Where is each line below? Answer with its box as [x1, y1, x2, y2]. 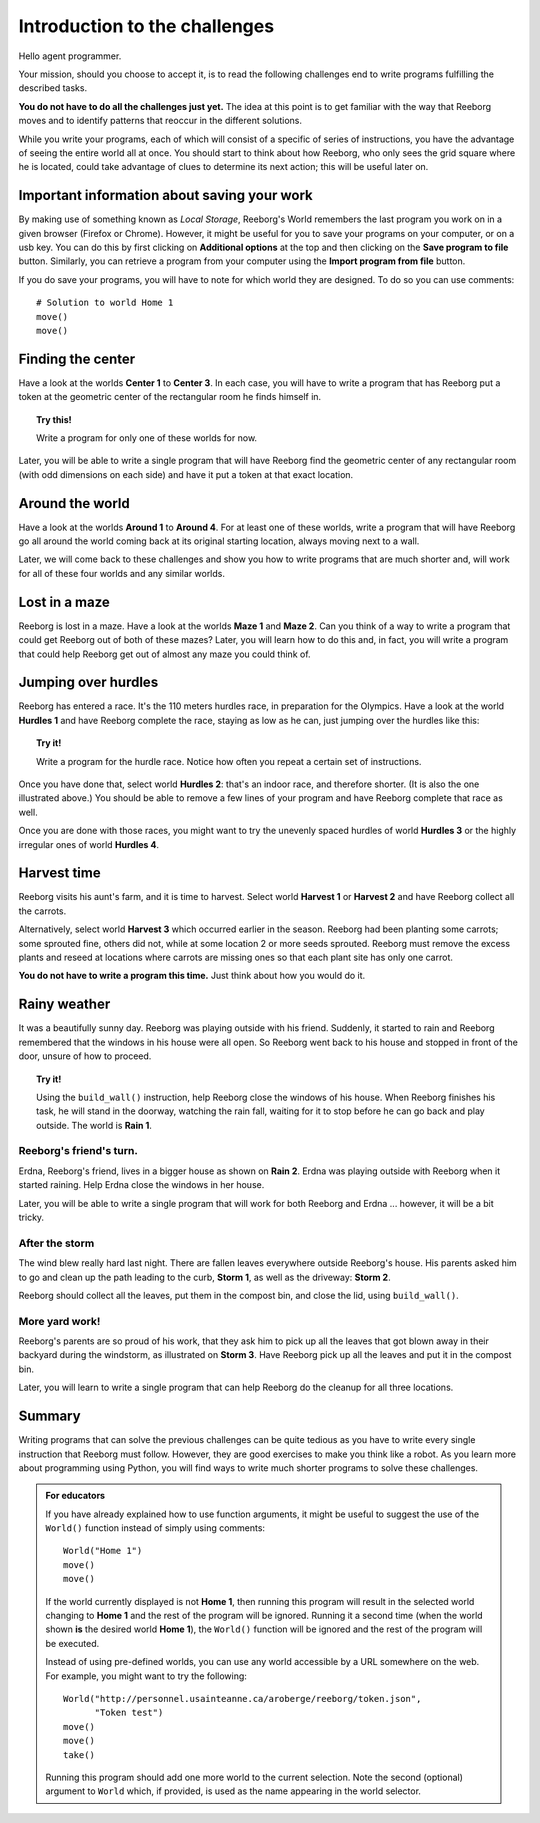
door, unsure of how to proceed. [18, 1050, 152, 1062]
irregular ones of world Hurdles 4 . [18, 838, 160, 850]
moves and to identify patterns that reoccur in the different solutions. [18, 115, 302, 127]
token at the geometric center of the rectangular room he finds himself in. [18, 391, 322, 403]
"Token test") [94, 1707, 164, 1719]
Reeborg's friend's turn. [18, 1144, 139, 1158]
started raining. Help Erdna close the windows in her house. [18, 1179, 265, 1191]
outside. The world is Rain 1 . [36, 1119, 152, 1131]
